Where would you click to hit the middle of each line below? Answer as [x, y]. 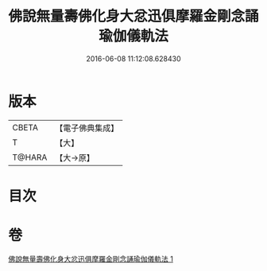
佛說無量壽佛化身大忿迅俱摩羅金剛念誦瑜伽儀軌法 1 [91, 258]
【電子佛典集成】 [87, 128]
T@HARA [30, 157]
